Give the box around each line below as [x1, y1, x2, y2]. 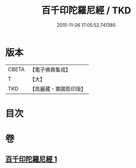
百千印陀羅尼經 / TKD [41, 5, 131, 16]
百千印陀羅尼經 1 [5, 155, 57, 164]
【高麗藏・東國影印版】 [29, 85, 86, 92]
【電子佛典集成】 [29, 66, 71, 73]
